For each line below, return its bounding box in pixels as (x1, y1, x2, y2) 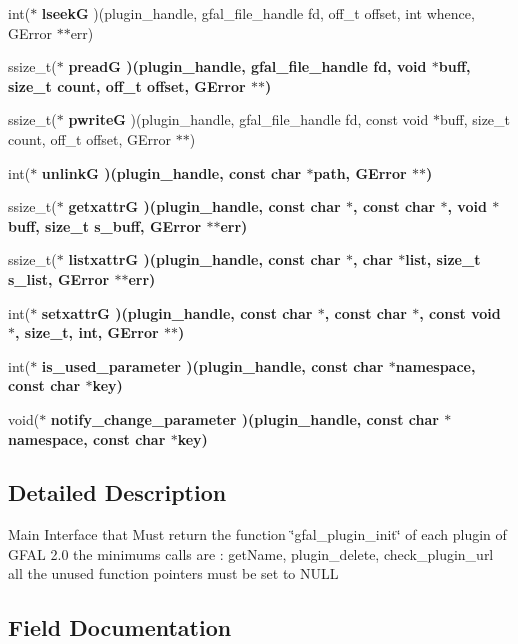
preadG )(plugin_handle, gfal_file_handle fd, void (68, 56, 427, 77)
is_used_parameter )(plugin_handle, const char (41, 355, 384, 376)
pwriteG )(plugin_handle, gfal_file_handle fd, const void (68, 109, 429, 130)
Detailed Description (8, 477, 227, 508)
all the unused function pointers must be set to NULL (8, 563, 339, 584)
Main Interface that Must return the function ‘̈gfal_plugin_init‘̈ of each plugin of (8, 524, 507, 545)
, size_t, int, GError (15, 322, 159, 343)
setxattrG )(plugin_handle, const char (41, 302, 313, 323)
